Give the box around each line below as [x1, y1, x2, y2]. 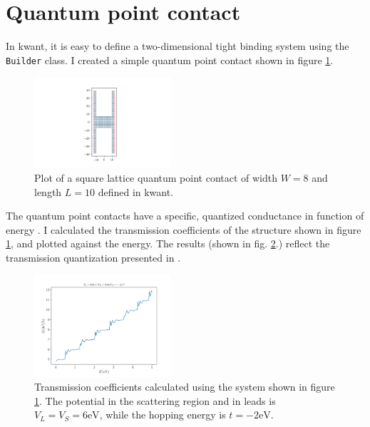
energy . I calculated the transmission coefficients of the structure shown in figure [6, 222, 361, 237]
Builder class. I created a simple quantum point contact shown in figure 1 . [6, 52, 334, 67]
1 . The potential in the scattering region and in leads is [34, 393, 276, 408]
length [34, 184, 62, 199]
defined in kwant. [98, 184, 174, 199]
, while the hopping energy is [99, 407, 226, 422]
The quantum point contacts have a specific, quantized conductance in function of [6, 208, 364, 223]
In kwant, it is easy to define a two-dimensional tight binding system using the [6, 38, 349, 53]
